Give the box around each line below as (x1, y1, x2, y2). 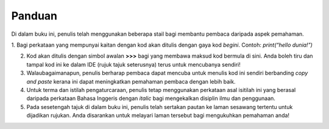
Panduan (11, 9, 58, 22)
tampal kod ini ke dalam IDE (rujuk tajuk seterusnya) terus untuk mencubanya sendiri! (26, 61, 241, 68)
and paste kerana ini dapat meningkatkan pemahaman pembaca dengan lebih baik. (26, 78, 236, 85)
